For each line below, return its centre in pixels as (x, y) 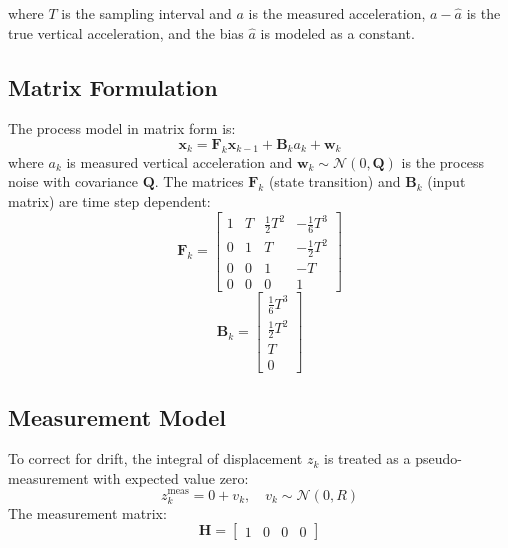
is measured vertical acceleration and (179, 161)
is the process (442, 161)
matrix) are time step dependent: (109, 200)
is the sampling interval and (146, 13)
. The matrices (199, 181)
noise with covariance (73, 181)
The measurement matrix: (87, 512)
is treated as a (367, 458)
